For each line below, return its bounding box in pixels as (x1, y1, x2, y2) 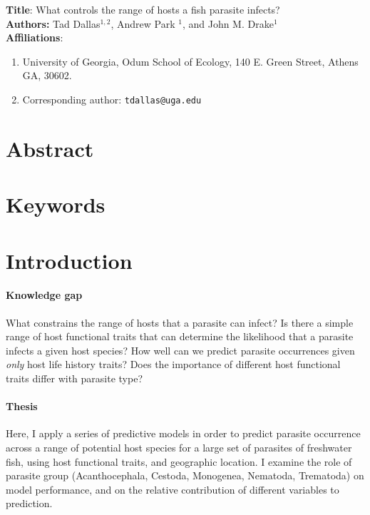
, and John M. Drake (182, 16, 274, 31)
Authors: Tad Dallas (6, 16, 101, 31)
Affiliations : (6, 30, 63, 45)
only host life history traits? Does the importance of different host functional (6, 357, 341, 372)
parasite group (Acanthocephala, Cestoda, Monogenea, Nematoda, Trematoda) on (6, 468, 364, 483)
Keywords (6, 190, 106, 219)
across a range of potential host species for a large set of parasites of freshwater (6, 439, 352, 454)
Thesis (6, 399, 38, 414)
